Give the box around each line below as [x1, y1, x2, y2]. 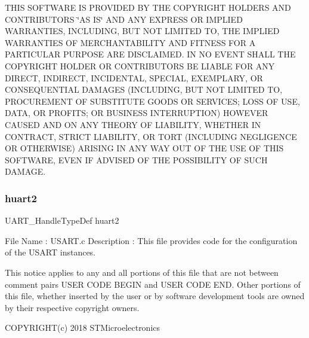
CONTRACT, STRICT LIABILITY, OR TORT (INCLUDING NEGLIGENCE [5, 130, 297, 142]
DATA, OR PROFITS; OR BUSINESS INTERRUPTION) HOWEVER [5, 106, 268, 119]
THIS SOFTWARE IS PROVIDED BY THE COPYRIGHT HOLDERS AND [5, 1, 291, 13]
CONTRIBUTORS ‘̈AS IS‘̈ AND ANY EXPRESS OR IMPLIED [5, 13, 243, 25]
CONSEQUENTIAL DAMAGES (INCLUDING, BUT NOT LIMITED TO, [5, 83, 283, 96]
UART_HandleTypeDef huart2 [5, 214, 119, 227]
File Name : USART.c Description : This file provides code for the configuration [5, 234, 298, 246]
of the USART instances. [5, 246, 96, 258]
